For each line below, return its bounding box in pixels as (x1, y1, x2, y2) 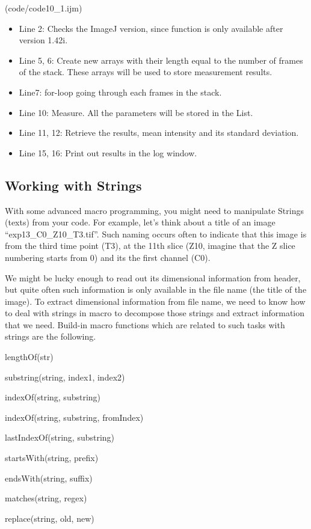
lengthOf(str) (5, 350, 54, 363)
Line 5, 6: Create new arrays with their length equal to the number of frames (19, 54, 303, 66)
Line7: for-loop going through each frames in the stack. (19, 85, 222, 98)
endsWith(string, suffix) (5, 471, 93, 484)
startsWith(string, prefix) (5, 451, 99, 464)
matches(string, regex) (5, 492, 87, 504)
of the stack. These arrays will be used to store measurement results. (19, 66, 273, 78)
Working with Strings (5, 176, 142, 194)
